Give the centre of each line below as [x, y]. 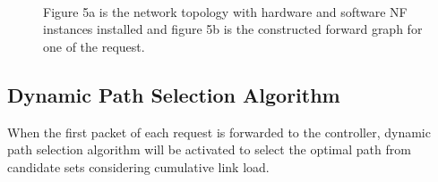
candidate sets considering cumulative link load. [138, 166]
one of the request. [94, 46]
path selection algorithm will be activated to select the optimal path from [209, 149]
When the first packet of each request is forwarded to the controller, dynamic [219, 132]
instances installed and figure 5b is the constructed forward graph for [233, 29]
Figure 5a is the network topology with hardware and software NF [225, 11]
